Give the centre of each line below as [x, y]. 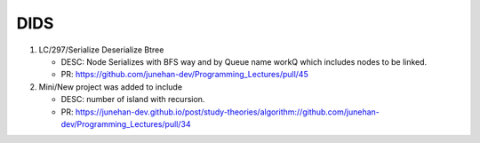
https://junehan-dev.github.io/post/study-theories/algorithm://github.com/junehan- [227, 112]
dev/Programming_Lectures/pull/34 [126, 123]
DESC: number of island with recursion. [133, 99]
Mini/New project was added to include [110, 87]
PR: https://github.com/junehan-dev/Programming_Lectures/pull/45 [184, 75]
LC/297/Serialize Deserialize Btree [101, 50]
